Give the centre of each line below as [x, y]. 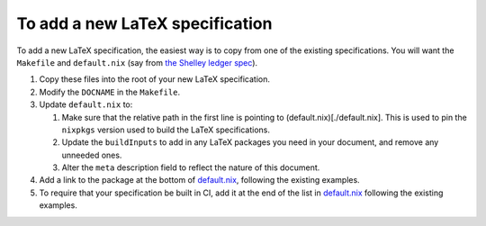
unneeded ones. [92, 155]
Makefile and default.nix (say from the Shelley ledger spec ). [137, 62]
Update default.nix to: [86, 104]
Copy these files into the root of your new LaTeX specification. [154, 79]
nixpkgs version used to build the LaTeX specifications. [166, 130]
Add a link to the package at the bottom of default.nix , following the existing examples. [199, 180]
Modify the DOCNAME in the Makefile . [109, 92]
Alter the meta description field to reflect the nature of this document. [191, 167]
